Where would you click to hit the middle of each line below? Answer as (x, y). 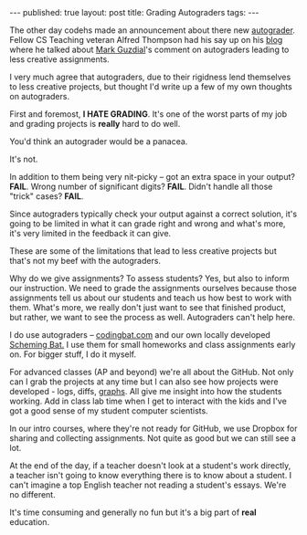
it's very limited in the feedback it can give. (90, 233)
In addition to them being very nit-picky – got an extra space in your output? (152, 177)
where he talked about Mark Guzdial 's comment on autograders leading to (149, 49)
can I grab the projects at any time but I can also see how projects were (144, 382)
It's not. (24, 159)
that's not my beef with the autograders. (85, 261)
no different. (33, 494)
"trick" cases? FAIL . (47, 196)
